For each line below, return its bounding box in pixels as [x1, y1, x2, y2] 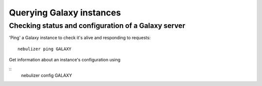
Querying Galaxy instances [9, 7, 121, 18]
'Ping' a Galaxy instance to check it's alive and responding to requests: [9, 35, 151, 41]
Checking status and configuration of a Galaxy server [9, 21, 185, 30]
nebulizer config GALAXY [21, 72, 72, 78]
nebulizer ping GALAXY [17, 46, 72, 52]
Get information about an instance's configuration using [9, 57, 121, 63]
